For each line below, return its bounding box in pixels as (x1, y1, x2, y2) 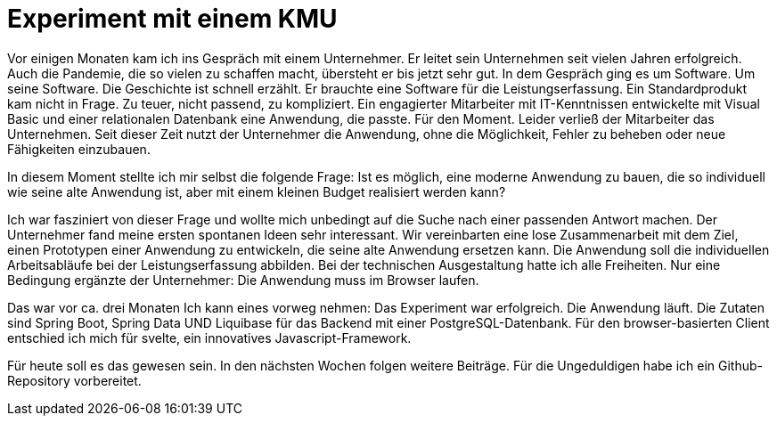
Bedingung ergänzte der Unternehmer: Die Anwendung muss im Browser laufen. (7, 272, 479, 288)
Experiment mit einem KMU (7, 4, 338, 34)
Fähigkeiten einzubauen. (7, 141, 151, 157)
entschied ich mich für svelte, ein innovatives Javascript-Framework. (7, 329, 412, 346)
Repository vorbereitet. (7, 372, 142, 388)
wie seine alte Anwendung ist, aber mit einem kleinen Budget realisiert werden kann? (7, 183, 506, 199)
